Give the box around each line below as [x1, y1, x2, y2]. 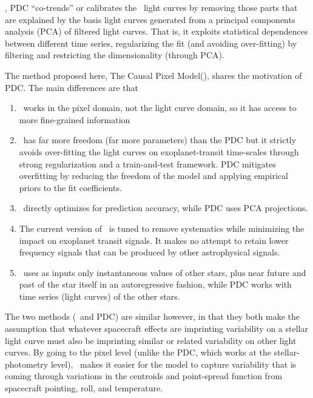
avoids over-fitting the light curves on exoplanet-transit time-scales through [19, 145, 299, 158]
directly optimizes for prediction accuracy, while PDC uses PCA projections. [23, 201, 308, 214]
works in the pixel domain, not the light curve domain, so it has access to [23, 101, 297, 114]
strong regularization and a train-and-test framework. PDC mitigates [19, 157, 277, 170]
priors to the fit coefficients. [19, 181, 122, 194]
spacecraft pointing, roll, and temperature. [5, 382, 163, 394]
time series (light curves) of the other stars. [19, 289, 180, 302]
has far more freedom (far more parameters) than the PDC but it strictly [23, 133, 297, 146]
